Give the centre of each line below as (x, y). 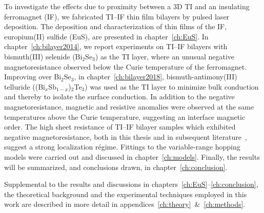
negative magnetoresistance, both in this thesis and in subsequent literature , (126, 136)
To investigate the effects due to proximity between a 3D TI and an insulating (127, 6)
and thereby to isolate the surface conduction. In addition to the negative (119, 97)
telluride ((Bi (25, 86)
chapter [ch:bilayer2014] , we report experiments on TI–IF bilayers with (116, 46)
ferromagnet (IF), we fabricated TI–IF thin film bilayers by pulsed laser (117, 16)
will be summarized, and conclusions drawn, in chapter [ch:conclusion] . (116, 167)
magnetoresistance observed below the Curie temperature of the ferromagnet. (125, 66)
